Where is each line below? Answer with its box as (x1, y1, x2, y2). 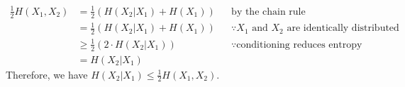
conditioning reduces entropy (236, 39, 362, 50)
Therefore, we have (6, 67, 88, 81)
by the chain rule (231, 6, 306, 17)
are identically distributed (287, 23, 399, 34)
